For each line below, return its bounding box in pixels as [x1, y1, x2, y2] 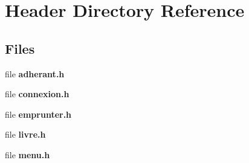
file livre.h [5, 128, 46, 141]
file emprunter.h [5, 107, 72, 120]
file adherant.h [5, 67, 65, 80]
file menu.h [5, 148, 50, 161]
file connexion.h [5, 88, 70, 100]
